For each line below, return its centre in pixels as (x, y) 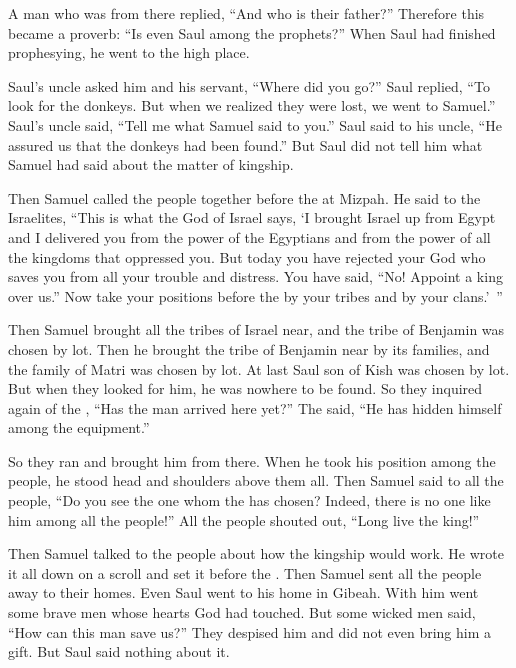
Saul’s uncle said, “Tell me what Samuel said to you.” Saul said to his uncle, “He (255, 124)
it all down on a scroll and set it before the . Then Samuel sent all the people (245, 572)
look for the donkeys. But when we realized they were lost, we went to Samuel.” (252, 105)
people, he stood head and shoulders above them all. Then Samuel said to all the (256, 480)
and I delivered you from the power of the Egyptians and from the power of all (249, 236)
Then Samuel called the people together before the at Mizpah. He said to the (244, 197)
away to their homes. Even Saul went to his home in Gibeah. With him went (243, 592)
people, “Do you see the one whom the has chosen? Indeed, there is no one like (249, 500)
